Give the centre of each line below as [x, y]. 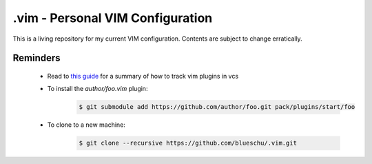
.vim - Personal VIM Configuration [113, 18]
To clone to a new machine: [86, 125]
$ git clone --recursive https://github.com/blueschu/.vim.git [188, 143]
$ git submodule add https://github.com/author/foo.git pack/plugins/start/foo [217, 107]
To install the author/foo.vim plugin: [97, 89]
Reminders [37, 58]
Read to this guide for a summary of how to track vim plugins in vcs [143, 76]
